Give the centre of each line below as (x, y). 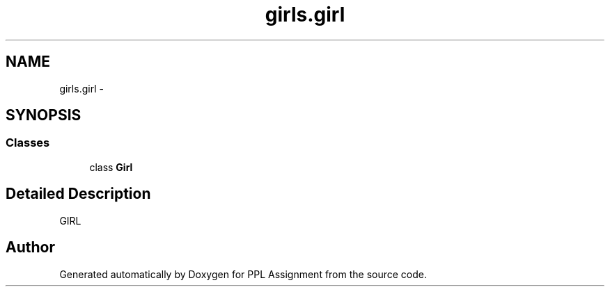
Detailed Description (78, 194)
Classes (28, 143)
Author (30, 248)
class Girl (111, 167)
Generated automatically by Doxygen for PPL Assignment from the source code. (243, 274)
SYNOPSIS (44, 115)
